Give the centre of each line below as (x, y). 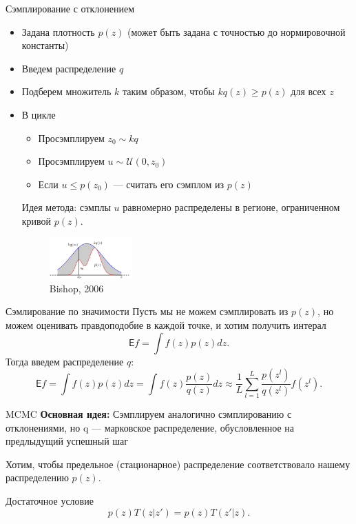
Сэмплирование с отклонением (70, 8)
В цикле (39, 114)
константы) (45, 45)
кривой (36, 220)
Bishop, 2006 (76, 288)
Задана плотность (58, 31)
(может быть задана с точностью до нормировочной (237, 31)
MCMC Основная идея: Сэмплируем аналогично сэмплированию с (149, 413)
